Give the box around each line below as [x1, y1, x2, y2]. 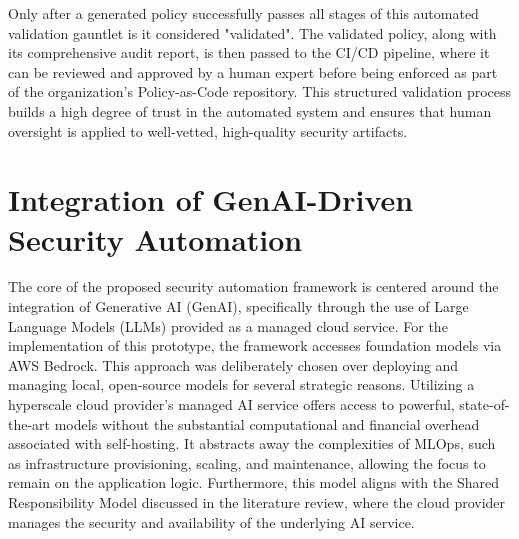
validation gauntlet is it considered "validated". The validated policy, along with [8, 22, 497, 43]
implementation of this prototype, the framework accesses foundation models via [8, 335, 502, 356]
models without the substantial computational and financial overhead [54, 413, 480, 434]
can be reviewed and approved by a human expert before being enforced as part [8, 61, 498, 82]
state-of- [459, 394, 510, 415]
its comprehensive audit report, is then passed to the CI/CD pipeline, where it [8, 42, 490, 63]
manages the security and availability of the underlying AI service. [8, 511, 415, 532]
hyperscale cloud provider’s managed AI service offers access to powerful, [8, 394, 455, 415]
